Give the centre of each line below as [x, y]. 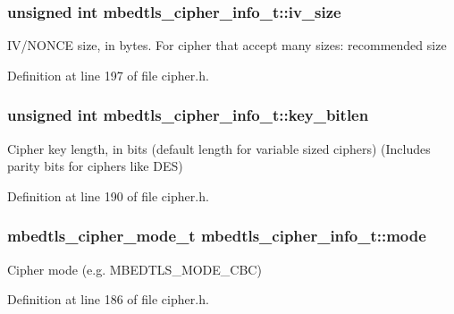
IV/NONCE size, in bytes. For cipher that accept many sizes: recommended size [227, 45]
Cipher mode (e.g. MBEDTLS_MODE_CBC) [135, 269]
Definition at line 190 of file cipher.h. [108, 195]
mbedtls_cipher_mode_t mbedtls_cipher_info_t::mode [217, 236]
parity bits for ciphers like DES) [95, 166]
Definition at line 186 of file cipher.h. [108, 299]
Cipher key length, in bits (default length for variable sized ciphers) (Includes [219, 148]
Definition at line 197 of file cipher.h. [108, 75]
